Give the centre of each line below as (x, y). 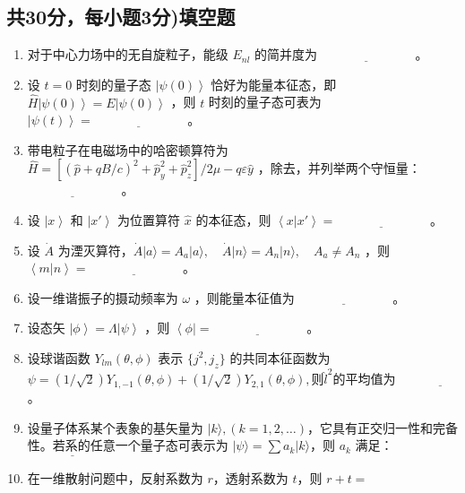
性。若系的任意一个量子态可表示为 (128, 445)
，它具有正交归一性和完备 (382, 427)
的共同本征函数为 (280, 357)
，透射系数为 (250, 477)
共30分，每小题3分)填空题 (121, 17)
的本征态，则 (233, 219)
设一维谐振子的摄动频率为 (103, 297)
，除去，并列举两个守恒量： (339, 168)
